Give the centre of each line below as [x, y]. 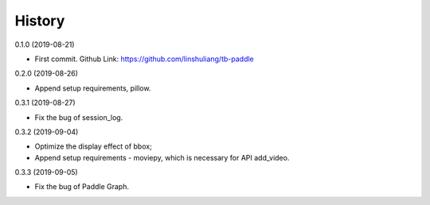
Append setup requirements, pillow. [93, 88]
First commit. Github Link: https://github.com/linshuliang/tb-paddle [144, 59]
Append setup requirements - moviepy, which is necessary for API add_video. [162, 157]
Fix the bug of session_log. [79, 117]
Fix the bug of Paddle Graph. [82, 187]
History [40, 21]
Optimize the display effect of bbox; [94, 146]
